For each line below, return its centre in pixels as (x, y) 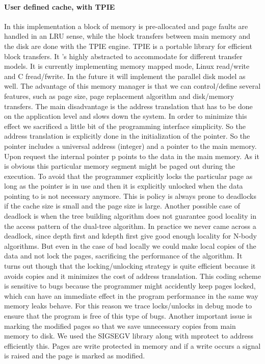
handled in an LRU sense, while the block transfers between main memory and (127, 36)
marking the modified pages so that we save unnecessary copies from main (120, 326)
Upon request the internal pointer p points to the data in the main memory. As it (132, 156)
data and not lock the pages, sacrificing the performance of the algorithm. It (123, 256)
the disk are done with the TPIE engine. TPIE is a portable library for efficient (128, 46)
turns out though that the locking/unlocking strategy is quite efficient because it (130, 266)
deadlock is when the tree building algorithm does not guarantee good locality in (130, 216)
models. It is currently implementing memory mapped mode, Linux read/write (127, 66)
